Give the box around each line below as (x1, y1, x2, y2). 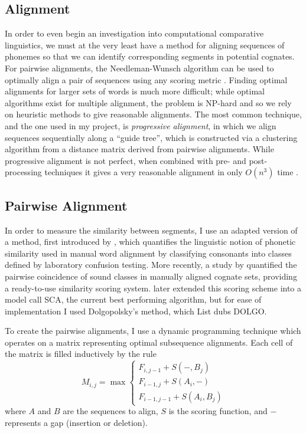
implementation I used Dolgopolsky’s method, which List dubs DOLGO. (5, 304, 267, 317)
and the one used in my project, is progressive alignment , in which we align (5, 119, 276, 132)
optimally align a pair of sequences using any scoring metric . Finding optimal (5, 73, 288, 86)
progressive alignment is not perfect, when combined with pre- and (5, 154, 246, 166)
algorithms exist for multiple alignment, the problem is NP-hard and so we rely (5, 96, 292, 109)
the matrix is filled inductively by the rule (5, 347, 157, 360)
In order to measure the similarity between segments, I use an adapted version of (5, 224, 298, 236)
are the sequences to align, (63, 405, 158, 417)
